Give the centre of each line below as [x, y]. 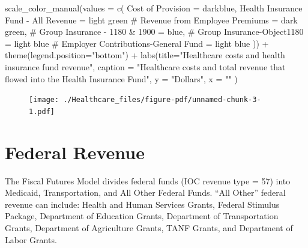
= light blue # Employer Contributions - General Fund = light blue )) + [137, 43]
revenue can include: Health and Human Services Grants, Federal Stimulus [142, 204]
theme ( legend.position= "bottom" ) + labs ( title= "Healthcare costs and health [145, 55]
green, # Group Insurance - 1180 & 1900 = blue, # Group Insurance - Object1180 [154, 32]
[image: [44, 100]
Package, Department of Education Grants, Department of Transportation [142, 216]
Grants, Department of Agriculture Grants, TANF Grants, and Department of [149, 227]
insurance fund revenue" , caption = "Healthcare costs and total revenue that [145, 66]
